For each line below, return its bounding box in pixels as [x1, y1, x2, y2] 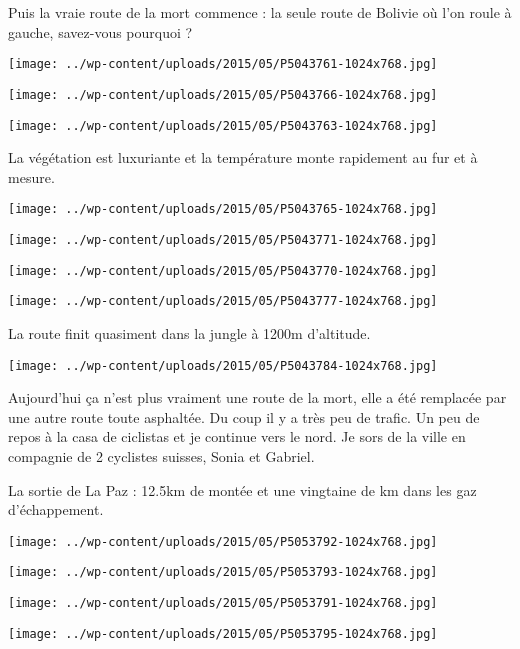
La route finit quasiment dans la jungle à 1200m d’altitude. [8, 322, 371, 343]
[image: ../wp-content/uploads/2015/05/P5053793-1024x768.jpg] [8, 565, 438, 580]
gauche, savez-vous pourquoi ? [8, 21, 193, 42]
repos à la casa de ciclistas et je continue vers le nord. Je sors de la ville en [8, 426, 466, 447]
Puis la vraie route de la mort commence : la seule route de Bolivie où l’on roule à [8, 2, 512, 22]
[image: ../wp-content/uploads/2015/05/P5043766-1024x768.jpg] [8, 87, 438, 102]
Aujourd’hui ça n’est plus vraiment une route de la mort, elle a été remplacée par [8, 387, 507, 408]
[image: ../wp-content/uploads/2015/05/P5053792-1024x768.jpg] [8, 534, 438, 549]
